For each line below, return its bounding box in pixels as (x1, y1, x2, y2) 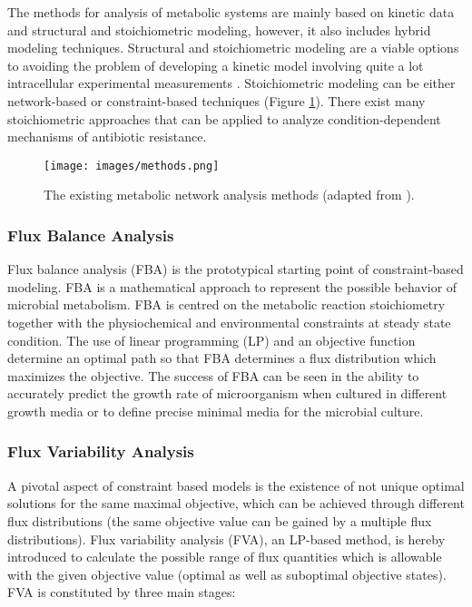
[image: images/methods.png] (44, 159, 220, 172)
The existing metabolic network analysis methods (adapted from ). (44, 185, 415, 204)
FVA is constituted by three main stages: (7, 583, 236, 602)
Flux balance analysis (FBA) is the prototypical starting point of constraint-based (7, 259, 464, 279)
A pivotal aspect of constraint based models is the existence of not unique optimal (7, 475, 465, 494)
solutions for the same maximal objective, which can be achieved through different (7, 494, 465, 513)
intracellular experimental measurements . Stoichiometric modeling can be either (7, 73, 456, 93)
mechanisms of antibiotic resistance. (7, 127, 207, 146)
